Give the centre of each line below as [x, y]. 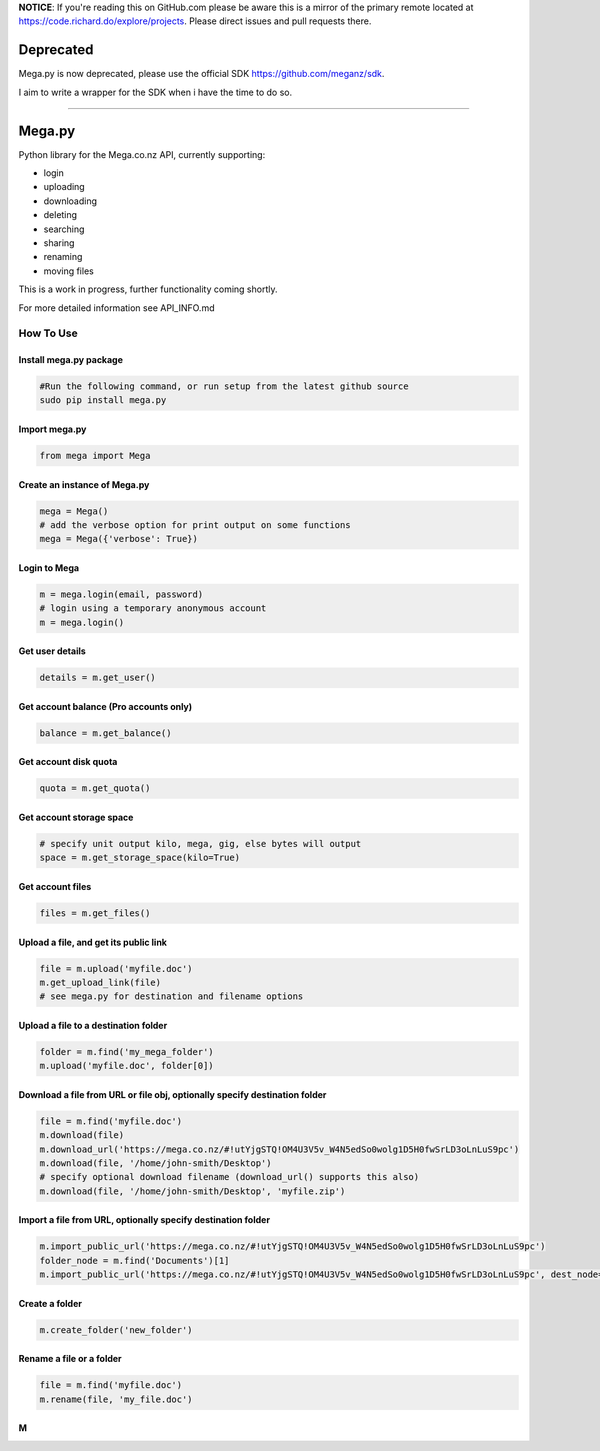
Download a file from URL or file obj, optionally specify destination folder [172, 1094]
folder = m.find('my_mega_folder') [126, 1051]
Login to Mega [49, 567]
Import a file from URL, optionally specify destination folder [144, 1220]
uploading [64, 187]
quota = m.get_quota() [95, 788]
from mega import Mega [95, 456]
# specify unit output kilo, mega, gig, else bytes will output [200, 844]
